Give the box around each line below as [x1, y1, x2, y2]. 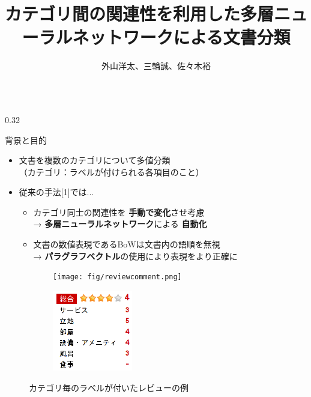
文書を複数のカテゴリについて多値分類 [19, 154, 171, 166]
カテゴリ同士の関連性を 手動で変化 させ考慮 [33, 205, 205, 218]
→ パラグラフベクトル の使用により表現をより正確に [33, 249, 238, 262]
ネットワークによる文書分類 [72, 25, 291, 49]
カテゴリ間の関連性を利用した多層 [5, 1, 274, 26]
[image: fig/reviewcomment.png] [53, 273, 182, 282]
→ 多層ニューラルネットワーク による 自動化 [33, 217, 207, 230]
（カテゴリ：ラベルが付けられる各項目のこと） [19, 165, 204, 178]
